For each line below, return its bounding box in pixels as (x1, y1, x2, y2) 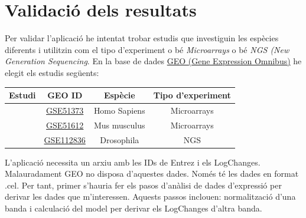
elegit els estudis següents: (5, 66, 99, 78)
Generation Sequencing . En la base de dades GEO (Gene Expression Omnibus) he (5, 55, 302, 67)
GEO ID (47, 89, 83, 101)
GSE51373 (46, 104, 84, 116)
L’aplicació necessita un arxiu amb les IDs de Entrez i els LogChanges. (5, 156, 261, 168)
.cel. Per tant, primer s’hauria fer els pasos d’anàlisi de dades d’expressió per (5, 179, 282, 191)
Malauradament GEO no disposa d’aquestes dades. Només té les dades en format (5, 167, 299, 180)
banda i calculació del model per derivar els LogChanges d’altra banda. (5, 202, 262, 214)
